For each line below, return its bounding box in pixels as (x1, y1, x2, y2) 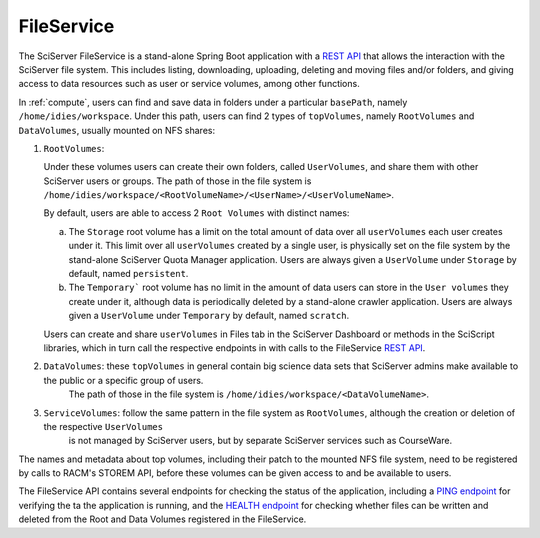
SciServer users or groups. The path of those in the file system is (43, 175, 312, 187)
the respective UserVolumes (43, 420, 164, 432)
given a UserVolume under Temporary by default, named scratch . (68, 310, 350, 322)
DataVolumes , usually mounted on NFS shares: (18, 124, 215, 136)
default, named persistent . (68, 268, 189, 280)
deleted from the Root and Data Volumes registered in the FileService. (18, 513, 307, 525)
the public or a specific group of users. (43, 374, 204, 386)
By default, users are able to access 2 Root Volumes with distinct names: (43, 207, 350, 219)
